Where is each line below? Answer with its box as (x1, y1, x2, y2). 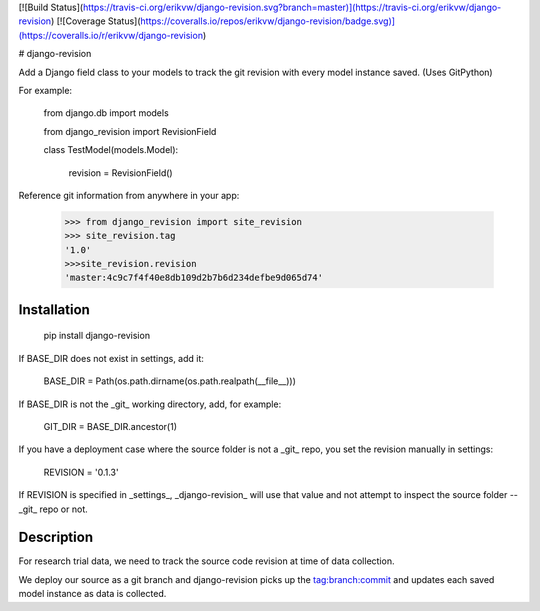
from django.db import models (43, 107, 169, 119)
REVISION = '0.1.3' (43, 466, 119, 478)
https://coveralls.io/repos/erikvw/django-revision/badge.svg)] (140, 15, 395, 27)
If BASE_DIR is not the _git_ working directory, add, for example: (18, 398, 282, 410)
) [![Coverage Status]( (50, 15, 141, 27)
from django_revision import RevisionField (43, 125, 217, 137)
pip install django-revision (43, 330, 150, 342)
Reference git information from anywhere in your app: (18, 189, 240, 201)
